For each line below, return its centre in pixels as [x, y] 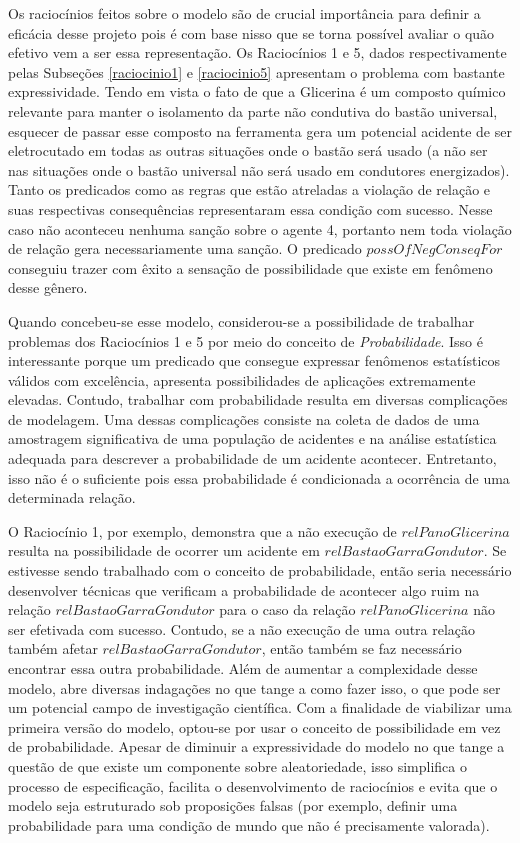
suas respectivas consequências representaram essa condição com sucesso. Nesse [250, 208]
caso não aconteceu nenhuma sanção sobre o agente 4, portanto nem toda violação [260, 228]
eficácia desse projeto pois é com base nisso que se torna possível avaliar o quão [251, 32]
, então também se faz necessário [361, 648]
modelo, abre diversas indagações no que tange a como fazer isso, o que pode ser [254, 687]
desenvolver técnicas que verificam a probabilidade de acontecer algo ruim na [244, 589]
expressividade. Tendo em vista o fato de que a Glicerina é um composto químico [257, 91]
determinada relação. [72, 497]
